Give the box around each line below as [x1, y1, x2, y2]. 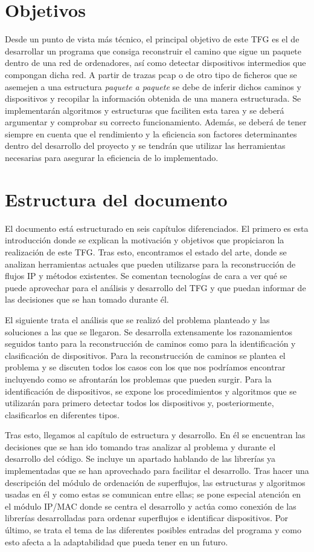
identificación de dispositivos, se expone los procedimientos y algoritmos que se [5, 384, 296, 397]
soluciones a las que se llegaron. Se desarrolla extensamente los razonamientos [5, 325, 292, 338]
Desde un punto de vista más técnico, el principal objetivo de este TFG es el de [5, 33, 300, 45]
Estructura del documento [5, 186, 228, 211]
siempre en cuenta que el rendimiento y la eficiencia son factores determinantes [5, 127, 297, 140]
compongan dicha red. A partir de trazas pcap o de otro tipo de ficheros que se [5, 68, 297, 80]
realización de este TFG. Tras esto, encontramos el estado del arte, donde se [5, 245, 287, 258]
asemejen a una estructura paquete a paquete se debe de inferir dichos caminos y [5, 80, 301, 93]
